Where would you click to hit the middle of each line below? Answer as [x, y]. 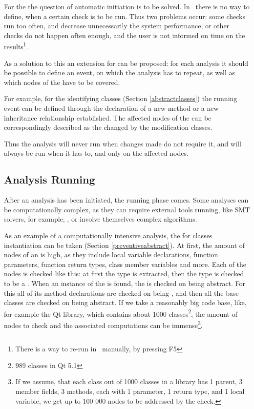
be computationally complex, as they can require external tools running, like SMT [127, 209]
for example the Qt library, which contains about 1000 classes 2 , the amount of [121, 313]
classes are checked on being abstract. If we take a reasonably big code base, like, [125, 302]
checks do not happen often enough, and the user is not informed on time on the [125, 35]
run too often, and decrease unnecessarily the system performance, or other [117, 26]
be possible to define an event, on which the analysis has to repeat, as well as [120, 72]
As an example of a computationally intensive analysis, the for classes [108, 235]
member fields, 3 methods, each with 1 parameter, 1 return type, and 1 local [130, 391]
